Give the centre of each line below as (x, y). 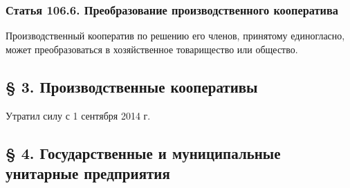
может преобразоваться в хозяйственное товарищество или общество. (152, 49)
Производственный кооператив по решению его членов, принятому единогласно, (175, 36)
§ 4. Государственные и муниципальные (143, 152)
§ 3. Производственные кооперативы (132, 86)
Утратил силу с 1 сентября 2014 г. (78, 115)
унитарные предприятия (88, 172)
